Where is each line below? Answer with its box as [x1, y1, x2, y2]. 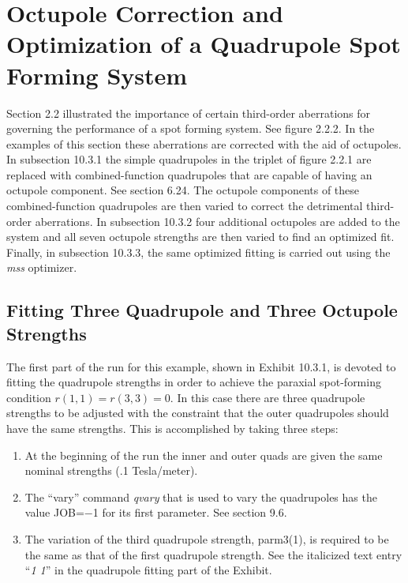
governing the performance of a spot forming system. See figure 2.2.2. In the [6, 120, 375, 137]
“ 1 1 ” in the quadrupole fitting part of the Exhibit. [24, 562, 272, 578]
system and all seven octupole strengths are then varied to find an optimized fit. [6, 228, 395, 245]
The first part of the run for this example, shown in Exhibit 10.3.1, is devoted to [6, 358, 396, 374]
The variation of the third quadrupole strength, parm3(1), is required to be [24, 530, 389, 547]
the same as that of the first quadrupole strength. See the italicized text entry [24, 546, 402, 562]
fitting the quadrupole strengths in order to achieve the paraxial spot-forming [6, 374, 381, 390]
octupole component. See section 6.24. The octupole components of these [6, 182, 360, 198]
